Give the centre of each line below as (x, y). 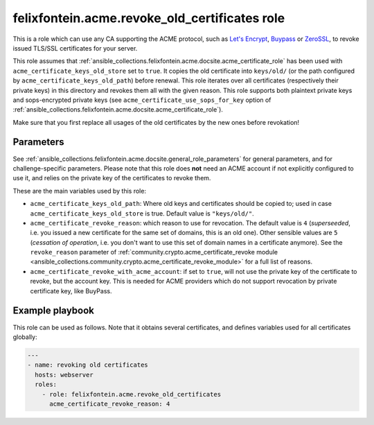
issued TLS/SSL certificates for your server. (75, 48)
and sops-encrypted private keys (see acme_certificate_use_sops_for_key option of (142, 100)
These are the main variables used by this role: (80, 191)
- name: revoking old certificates (88, 365)
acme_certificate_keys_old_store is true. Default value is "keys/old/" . (142, 213)
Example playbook (54, 311)
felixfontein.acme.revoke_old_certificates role (149, 18)
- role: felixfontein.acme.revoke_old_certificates (132, 394)
